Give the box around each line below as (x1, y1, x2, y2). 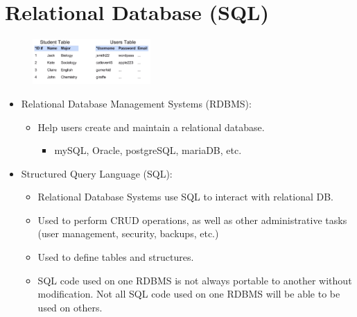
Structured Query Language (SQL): (21, 166, 173, 180)
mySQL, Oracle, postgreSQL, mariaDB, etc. (54, 143, 242, 157)
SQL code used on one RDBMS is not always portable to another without (37, 273, 352, 287)
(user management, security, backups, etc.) (37, 226, 219, 241)
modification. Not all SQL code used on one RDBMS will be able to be (37, 286, 340, 301)
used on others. (37, 300, 103, 314)
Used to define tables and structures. (37, 250, 194, 264)
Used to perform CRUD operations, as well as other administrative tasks (37, 212, 347, 227)
